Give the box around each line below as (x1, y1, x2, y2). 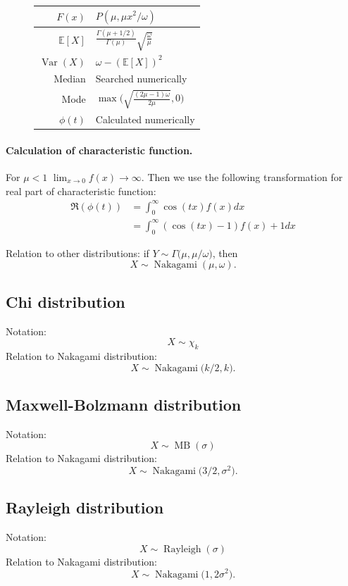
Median (54, 71, 86, 86)
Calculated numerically (95, 112, 195, 127)
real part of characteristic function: (6, 183, 156, 198)
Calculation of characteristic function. (6, 142, 193, 157)
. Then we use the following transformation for (141, 169, 343, 184)
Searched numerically (95, 71, 187, 86)
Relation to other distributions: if (6, 245, 149, 260)
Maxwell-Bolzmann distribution (6, 393, 242, 415)
